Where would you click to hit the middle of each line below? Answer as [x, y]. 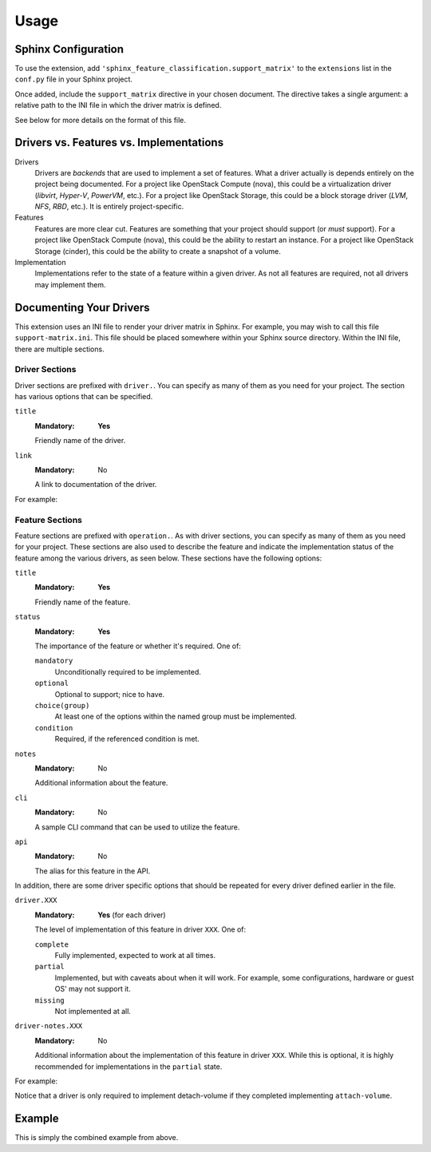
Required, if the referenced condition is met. [127, 739]
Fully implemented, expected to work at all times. [135, 956]
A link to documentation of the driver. [96, 485]
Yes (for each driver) [132, 915]
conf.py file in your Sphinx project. [74, 79]
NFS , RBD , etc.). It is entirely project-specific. [109, 207]
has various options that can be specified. [84, 397]
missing [50, 1000]
